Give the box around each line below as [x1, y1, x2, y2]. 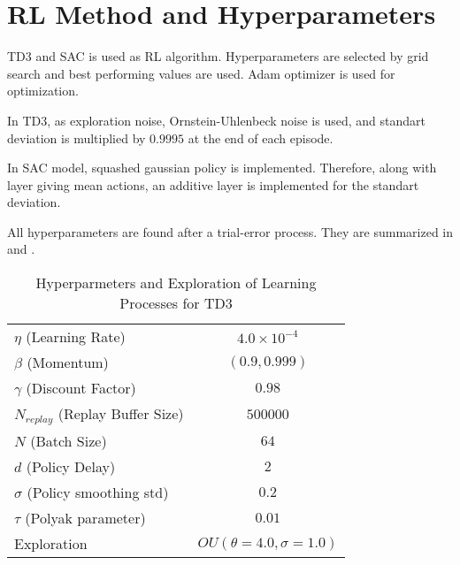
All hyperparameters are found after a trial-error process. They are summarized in [7, 222, 453, 241]
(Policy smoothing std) [27, 482, 169, 502]
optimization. [7, 81, 79, 100]
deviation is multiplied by [7, 128, 146, 147]
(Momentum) [27, 352, 109, 373]
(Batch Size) [30, 431, 107, 451]
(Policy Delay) [26, 456, 116, 477]
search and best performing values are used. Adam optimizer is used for [7, 64, 395, 82]
